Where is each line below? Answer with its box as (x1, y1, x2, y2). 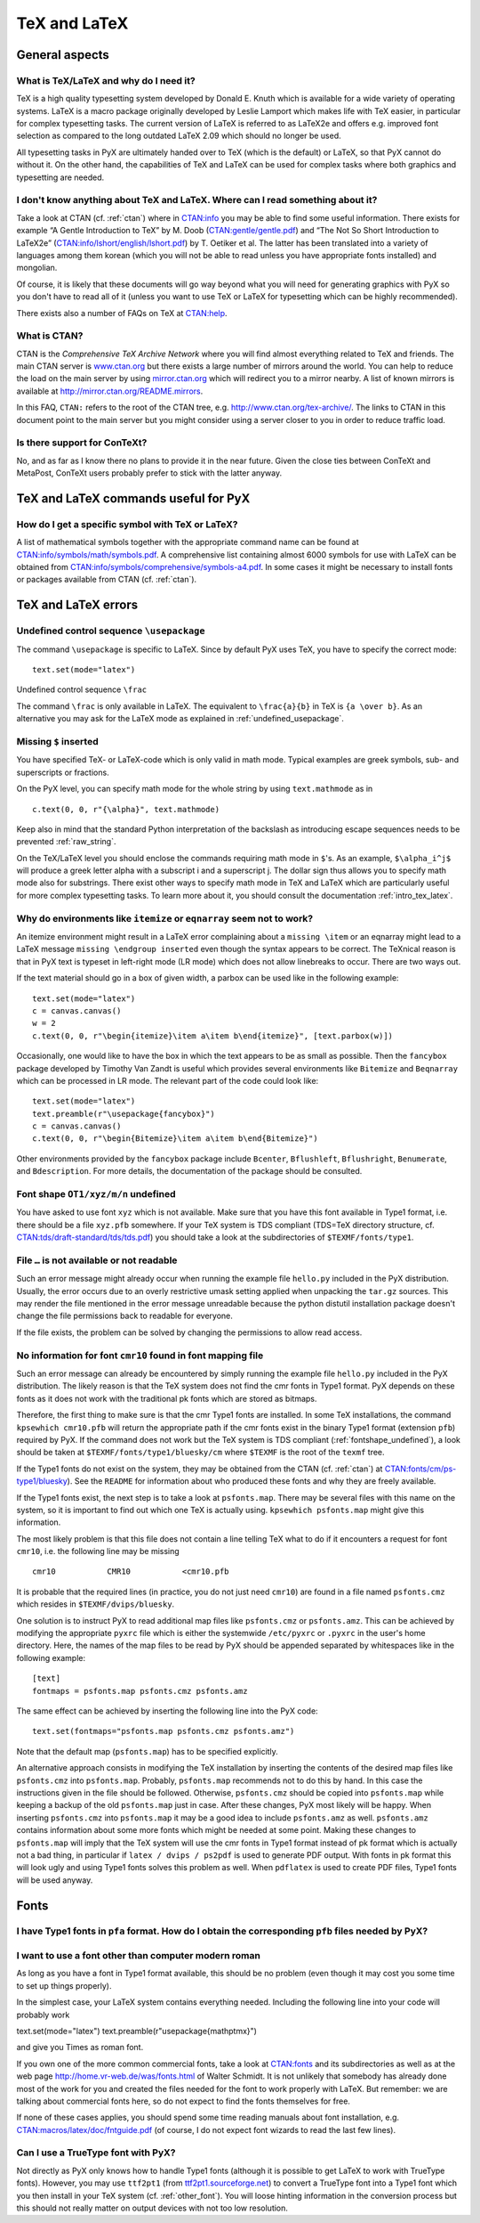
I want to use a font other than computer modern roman (16, 1950, 261, 1962)
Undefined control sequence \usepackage (16, 624, 205, 637)
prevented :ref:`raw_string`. (16, 836, 116, 847)
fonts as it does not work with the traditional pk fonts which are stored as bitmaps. (16, 1393, 317, 1404)
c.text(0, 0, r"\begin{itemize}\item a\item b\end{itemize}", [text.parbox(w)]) (32, 1030, 394, 1041)
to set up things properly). (16, 1980, 112, 1991)
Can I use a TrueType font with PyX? (16, 2146, 176, 2159)
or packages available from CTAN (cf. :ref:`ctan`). (16, 574, 197, 585)
